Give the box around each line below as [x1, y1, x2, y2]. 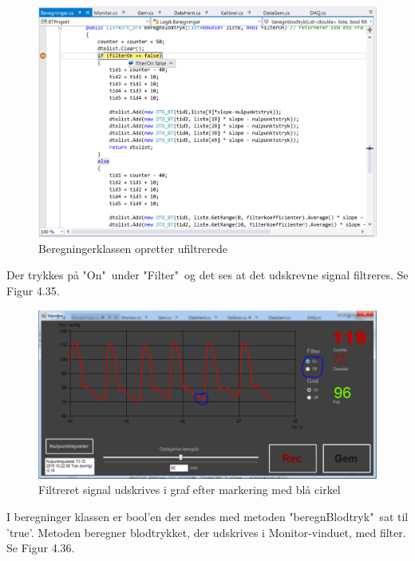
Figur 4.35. [6, 282, 60, 299]
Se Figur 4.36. [6, 539, 75, 556]
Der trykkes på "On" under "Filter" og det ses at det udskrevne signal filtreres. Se [6, 267, 409, 283]
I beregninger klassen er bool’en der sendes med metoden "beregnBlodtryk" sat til [6, 508, 409, 525]
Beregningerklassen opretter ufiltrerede [38, 239, 228, 256]
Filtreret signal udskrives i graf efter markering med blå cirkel [38, 481, 341, 498]
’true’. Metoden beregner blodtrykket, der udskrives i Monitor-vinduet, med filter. [6, 523, 406, 540]
